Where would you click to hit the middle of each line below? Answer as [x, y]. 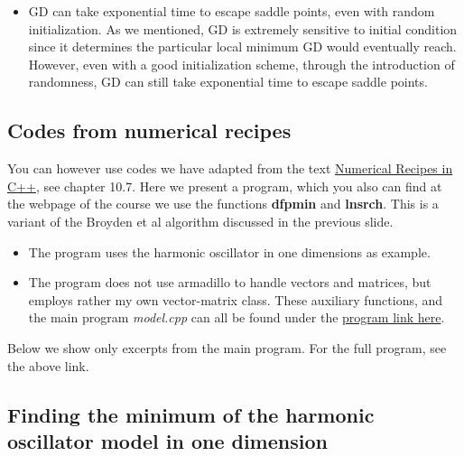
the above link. [48, 365]
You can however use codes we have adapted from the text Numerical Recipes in [230, 168]
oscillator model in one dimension [167, 440]
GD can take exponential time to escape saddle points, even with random [232, 11]
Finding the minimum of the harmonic [191, 414]
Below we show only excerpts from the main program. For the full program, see [227, 347]
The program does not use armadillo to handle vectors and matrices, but [230, 282]
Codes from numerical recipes [149, 130]
